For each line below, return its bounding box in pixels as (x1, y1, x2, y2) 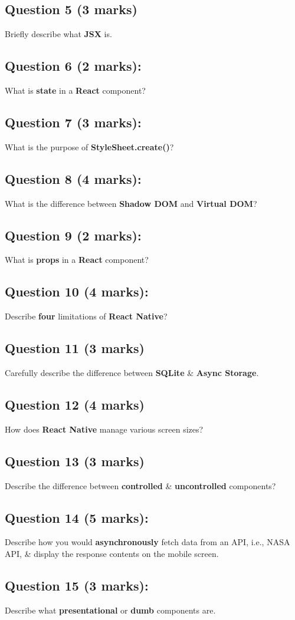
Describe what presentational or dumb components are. (5, 603, 216, 616)
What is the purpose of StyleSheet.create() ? (5, 140, 174, 153)
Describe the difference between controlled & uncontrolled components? (5, 479, 276, 492)
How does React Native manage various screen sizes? (5, 423, 204, 435)
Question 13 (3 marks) (5, 451, 145, 470)
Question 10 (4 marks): (5, 282, 149, 301)
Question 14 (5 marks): (5, 508, 149, 526)
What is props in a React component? (5, 253, 149, 266)
